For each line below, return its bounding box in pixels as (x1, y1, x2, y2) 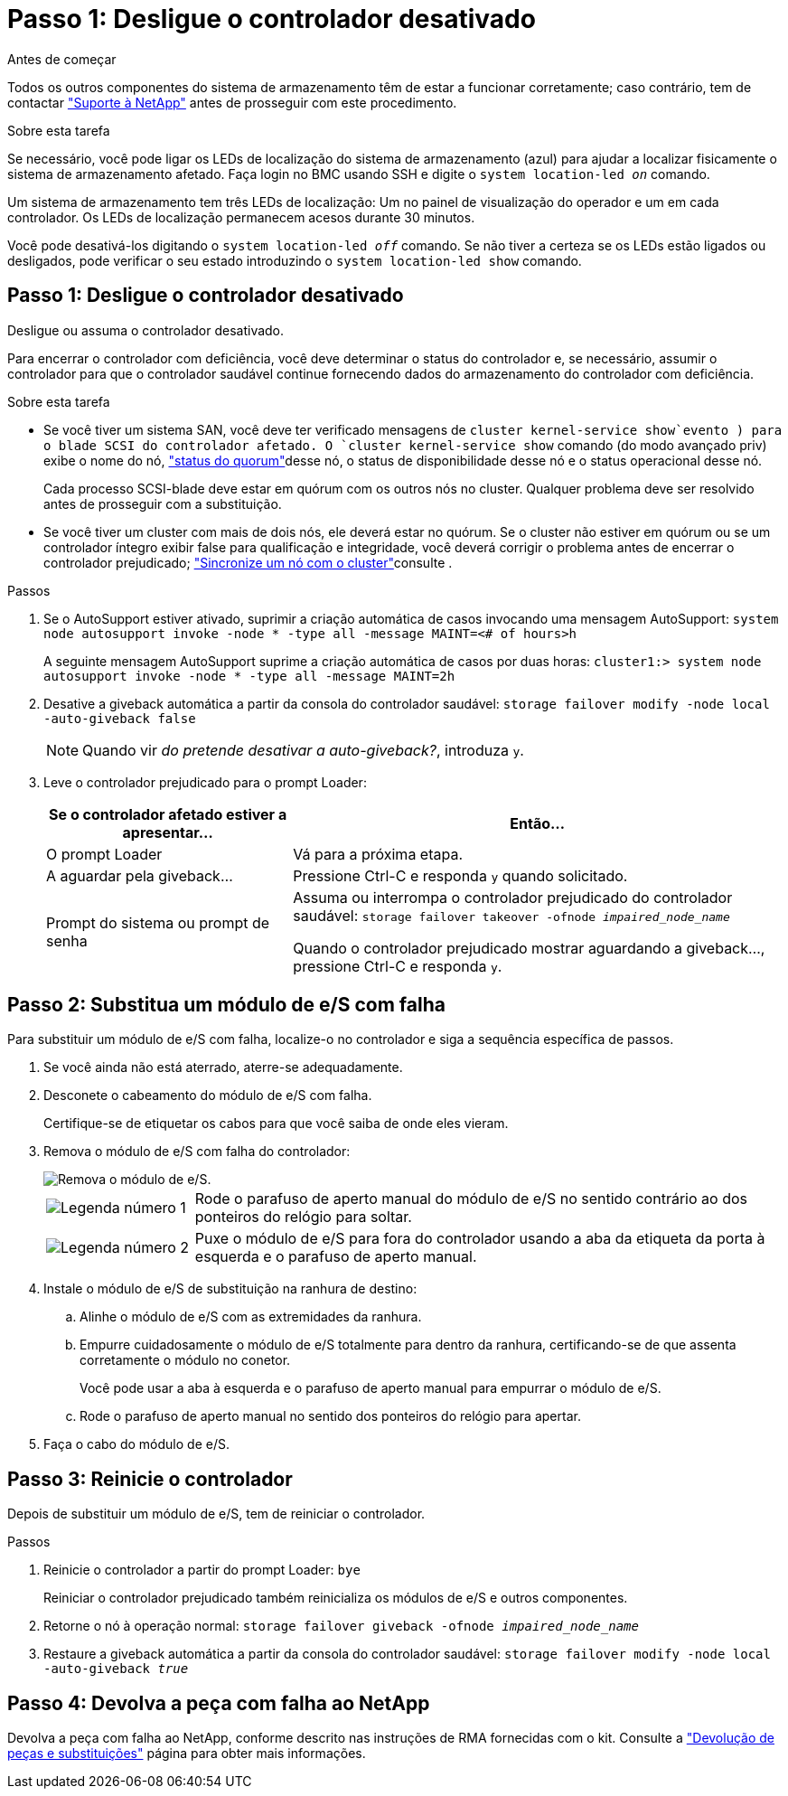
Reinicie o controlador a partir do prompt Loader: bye (43, 1562, 361, 1578)
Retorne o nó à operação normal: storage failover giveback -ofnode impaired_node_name (43, 1618, 639, 1634)
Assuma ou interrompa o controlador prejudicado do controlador (293, 888, 733, 907)
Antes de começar (7, 51, 117, 67)
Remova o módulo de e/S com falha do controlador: (43, 1143, 351, 1160)
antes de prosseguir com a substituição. (43, 495, 282, 512)
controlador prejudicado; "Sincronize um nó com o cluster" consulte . (43, 554, 453, 570)
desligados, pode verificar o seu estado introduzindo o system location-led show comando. (7, 252, 582, 268)
